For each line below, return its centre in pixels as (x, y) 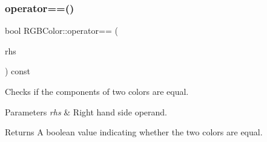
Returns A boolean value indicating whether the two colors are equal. (134, 132)
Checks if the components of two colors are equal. (97, 91)
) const (18, 71)
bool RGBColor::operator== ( (61, 31)
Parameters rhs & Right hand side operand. (86, 111)
